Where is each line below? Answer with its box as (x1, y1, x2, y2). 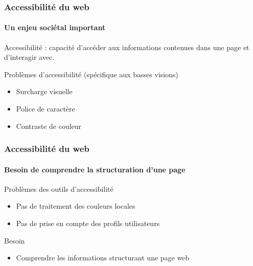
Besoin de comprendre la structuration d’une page (4, 164, 186, 174)
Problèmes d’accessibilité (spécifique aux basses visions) (4, 69, 178, 79)
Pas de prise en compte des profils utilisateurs (16, 218, 160, 229)
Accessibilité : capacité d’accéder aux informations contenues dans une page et (4, 41, 249, 52)
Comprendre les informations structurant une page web (16, 252, 190, 263)
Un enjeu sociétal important (4, 22, 106, 33)
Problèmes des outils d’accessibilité (4, 183, 113, 194)
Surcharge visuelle (16, 86, 73, 97)
